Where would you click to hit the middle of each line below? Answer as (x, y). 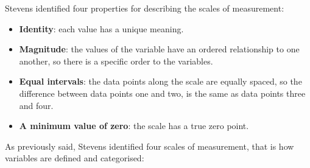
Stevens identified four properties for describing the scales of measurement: (145, 8)
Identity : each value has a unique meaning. (101, 28)
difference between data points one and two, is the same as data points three (162, 93)
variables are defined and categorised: (75, 158)
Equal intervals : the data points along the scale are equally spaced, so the (160, 81)
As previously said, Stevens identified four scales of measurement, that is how (150, 146)
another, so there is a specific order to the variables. (116, 61)
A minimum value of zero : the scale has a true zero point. (134, 126)
